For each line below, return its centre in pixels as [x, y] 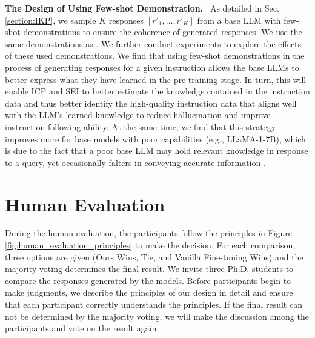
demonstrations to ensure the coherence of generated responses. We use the [163, 32]
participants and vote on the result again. [82, 328]
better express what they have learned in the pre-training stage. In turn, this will [156, 79]
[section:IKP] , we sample [51, 20]
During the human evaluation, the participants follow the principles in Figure [149, 233]
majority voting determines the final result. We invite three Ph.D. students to [149, 269]
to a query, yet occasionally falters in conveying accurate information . [135, 162]
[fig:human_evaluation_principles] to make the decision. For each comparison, [150, 245]
